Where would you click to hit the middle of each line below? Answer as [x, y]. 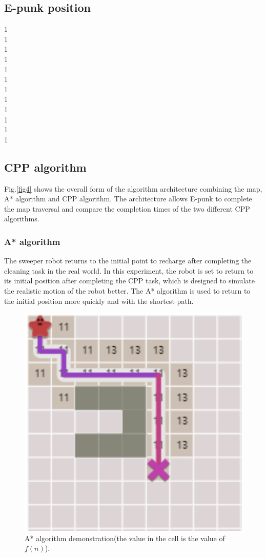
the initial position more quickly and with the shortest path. [99, 301]
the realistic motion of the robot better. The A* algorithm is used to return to [127, 290]
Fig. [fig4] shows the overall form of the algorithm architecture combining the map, [133, 188]
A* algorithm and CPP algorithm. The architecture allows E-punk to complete [128, 199]
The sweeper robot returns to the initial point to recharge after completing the [128, 261]
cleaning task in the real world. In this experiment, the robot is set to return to [129, 270]
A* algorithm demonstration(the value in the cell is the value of [125, 538]
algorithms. [22, 219]
